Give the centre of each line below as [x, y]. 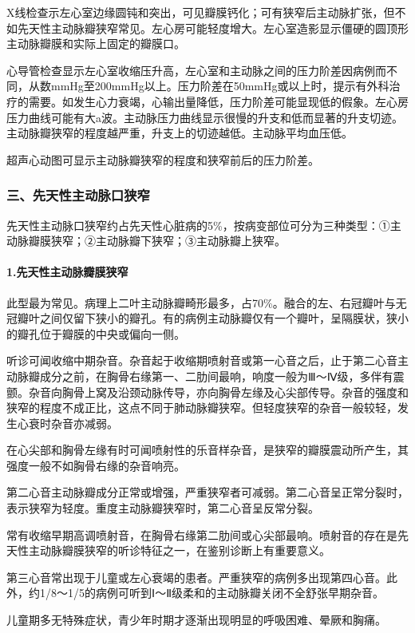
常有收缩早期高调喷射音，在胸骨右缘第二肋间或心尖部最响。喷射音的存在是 [202, 534]
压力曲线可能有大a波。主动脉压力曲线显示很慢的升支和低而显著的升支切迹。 [205, 117]
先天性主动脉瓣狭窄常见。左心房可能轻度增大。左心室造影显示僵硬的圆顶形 [213, 28]
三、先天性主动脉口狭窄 [78, 195]
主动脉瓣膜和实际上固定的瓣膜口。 [96, 44]
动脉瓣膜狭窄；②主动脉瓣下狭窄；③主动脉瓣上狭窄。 [146, 241]
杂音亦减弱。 [84, 423]
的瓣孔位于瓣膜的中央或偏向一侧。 [96, 333]
